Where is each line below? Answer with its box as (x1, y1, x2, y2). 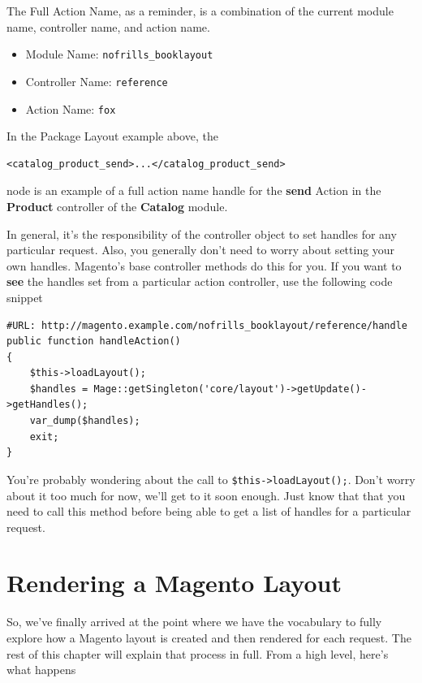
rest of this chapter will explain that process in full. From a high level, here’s (6, 645, 389, 662)
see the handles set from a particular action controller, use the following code (6, 273, 393, 290)
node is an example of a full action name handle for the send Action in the (6, 182, 381, 199)
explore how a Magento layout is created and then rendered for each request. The (6, 629, 411, 646)
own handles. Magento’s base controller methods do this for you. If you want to (6, 257, 402, 274)
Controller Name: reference (25, 72, 168, 89)
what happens (6, 661, 76, 678)
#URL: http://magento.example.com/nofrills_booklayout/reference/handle (6, 319, 407, 331)
